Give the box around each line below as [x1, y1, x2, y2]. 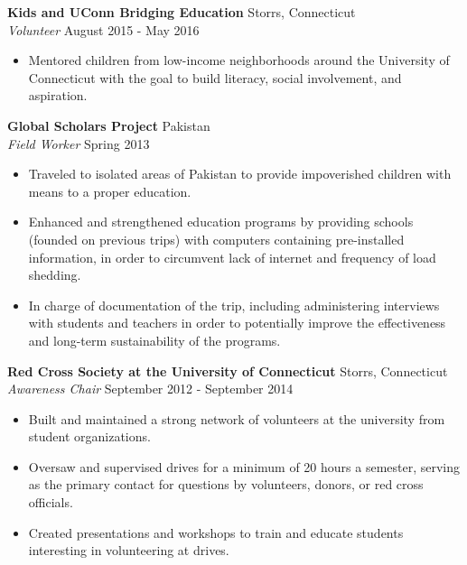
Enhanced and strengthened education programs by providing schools [28, 212, 414, 231]
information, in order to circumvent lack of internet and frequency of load [28, 247, 436, 266]
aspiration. [28, 86, 88, 105]
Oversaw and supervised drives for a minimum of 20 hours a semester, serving [28, 457, 461, 476]
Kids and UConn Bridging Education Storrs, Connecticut [7, 3, 356, 21]
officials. [28, 493, 73, 512]
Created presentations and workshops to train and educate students [28, 523, 404, 542]
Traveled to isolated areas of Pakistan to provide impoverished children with [28, 164, 452, 183]
